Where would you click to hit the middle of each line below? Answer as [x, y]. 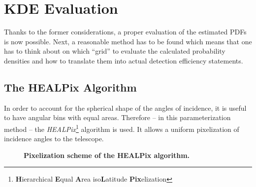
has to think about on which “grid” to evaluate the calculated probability [115, 51]
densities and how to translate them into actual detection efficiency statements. [124, 60]
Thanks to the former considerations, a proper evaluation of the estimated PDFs [125, 32]
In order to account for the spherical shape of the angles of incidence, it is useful [125, 108]
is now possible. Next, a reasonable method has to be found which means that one [128, 41]
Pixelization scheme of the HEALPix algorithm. [107, 155]
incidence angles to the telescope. [54, 139]
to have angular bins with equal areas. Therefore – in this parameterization [117, 117]
